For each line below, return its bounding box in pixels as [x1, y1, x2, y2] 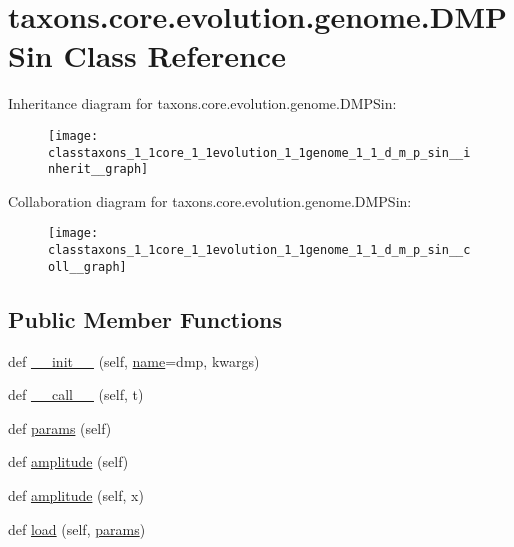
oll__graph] [48, 259, 127, 274]
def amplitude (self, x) [8, 485, 144, 506]
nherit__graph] [48, 162, 149, 177]
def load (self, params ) [8, 518, 146, 539]
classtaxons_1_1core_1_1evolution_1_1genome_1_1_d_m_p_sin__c [48, 243, 471, 258]
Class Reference [63, 35, 286, 76]
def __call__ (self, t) [8, 384, 144, 405]
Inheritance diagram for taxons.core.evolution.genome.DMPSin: [8, 93, 397, 114]
